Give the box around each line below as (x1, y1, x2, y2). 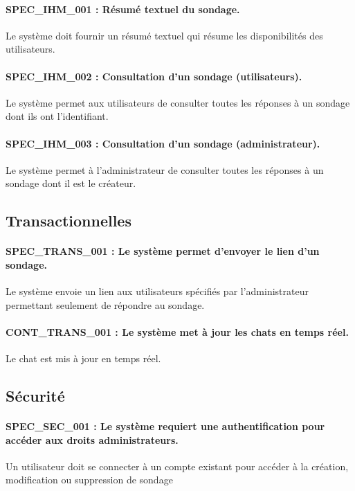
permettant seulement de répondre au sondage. (6, 297, 205, 312)
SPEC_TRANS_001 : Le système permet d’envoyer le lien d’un (6, 244, 320, 258)
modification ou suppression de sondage (6, 472, 173, 487)
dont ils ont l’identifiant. (6, 109, 109, 123)
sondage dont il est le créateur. (6, 176, 136, 190)
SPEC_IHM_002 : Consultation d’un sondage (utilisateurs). (6, 69, 302, 83)
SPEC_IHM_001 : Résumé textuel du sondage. (6, 1, 240, 16)
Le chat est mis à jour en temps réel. (6, 351, 161, 366)
